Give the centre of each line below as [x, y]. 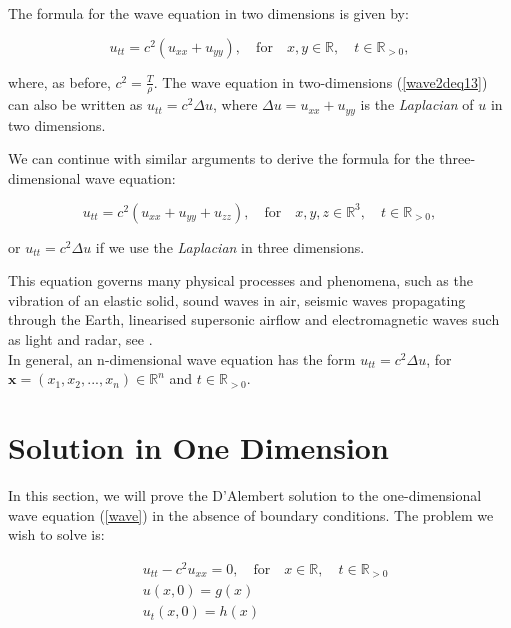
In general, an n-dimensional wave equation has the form [182, 358]
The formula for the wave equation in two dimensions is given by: [208, 13]
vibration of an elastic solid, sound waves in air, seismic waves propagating [237, 299]
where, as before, [59, 81]
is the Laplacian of [417, 104]
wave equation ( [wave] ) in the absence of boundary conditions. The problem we [251, 514]
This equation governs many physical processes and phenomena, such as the [240, 280]
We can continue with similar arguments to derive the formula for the [221, 158]
